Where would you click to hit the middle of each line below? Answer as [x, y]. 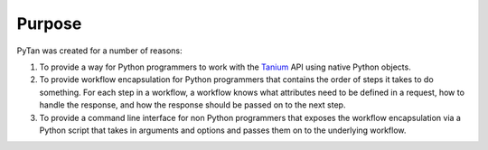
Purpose [49, 23]
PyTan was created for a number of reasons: [99, 51]
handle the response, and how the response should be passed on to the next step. [192, 105]
